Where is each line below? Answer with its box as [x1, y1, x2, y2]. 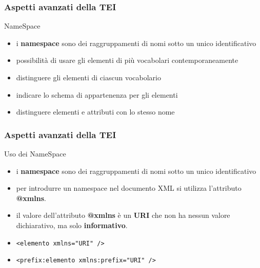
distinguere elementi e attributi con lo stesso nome [16, 106, 175, 117]
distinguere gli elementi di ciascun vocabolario [16, 72, 161, 82]
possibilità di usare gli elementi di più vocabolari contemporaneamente [16, 55, 238, 65]
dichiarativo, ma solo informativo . [16, 219, 128, 230]
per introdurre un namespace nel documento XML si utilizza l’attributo [16, 183, 242, 193]
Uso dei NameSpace [4, 148, 66, 159]
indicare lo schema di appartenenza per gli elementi [16, 89, 178, 100]
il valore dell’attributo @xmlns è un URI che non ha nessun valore [16, 210, 230, 220]
